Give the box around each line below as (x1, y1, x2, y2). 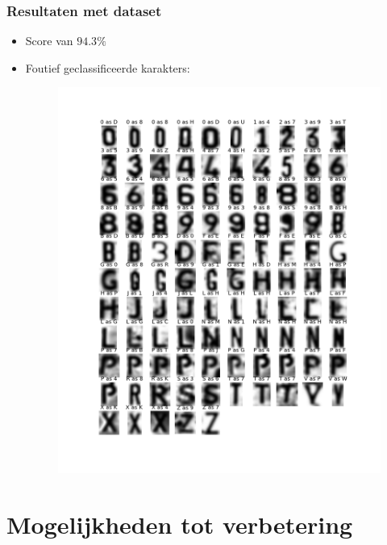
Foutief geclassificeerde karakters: (25, 59, 190, 76)
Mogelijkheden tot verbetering (6, 507, 353, 540)
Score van (25, 32, 73, 49)
